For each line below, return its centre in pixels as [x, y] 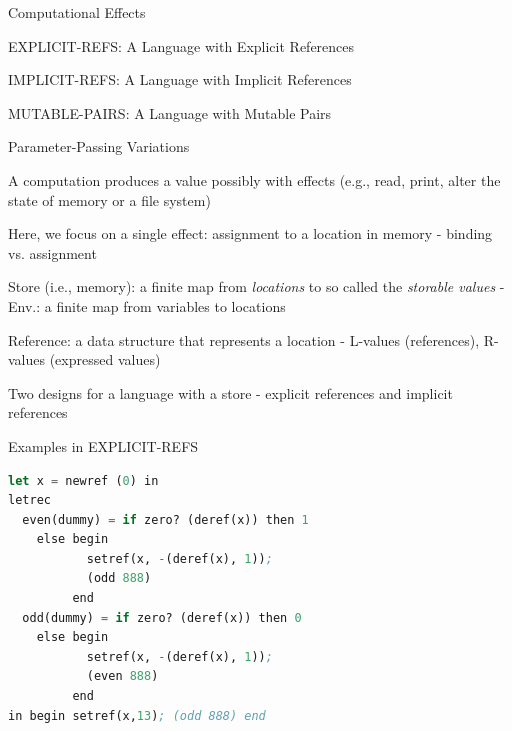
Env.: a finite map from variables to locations [147, 305]
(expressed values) [105, 359]
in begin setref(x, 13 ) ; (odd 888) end [137, 715]
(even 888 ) [122, 676]
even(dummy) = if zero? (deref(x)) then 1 [165, 519]
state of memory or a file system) [109, 199]
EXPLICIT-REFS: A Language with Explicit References [181, 45]
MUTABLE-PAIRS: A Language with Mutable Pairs [170, 112]
